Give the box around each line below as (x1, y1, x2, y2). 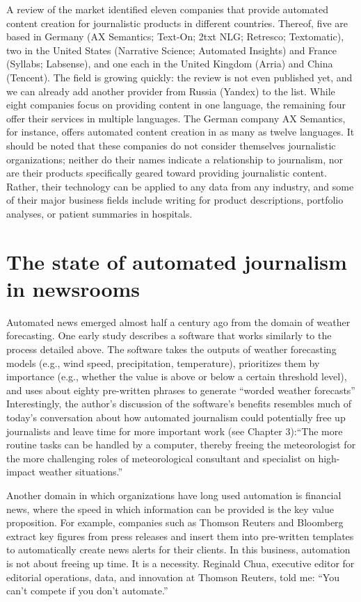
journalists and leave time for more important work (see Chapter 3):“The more (6, 423, 343, 438)
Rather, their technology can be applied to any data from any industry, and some (6, 179, 354, 193)
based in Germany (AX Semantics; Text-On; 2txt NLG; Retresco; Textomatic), (6, 29, 344, 44)
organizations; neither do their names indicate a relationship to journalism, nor (6, 152, 343, 166)
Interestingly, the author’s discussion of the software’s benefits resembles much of (6, 396, 351, 411)
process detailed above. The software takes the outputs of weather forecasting (6, 342, 337, 356)
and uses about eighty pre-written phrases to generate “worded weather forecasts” (6, 382, 355, 397)
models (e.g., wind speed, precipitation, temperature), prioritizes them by (6, 355, 320, 370)
